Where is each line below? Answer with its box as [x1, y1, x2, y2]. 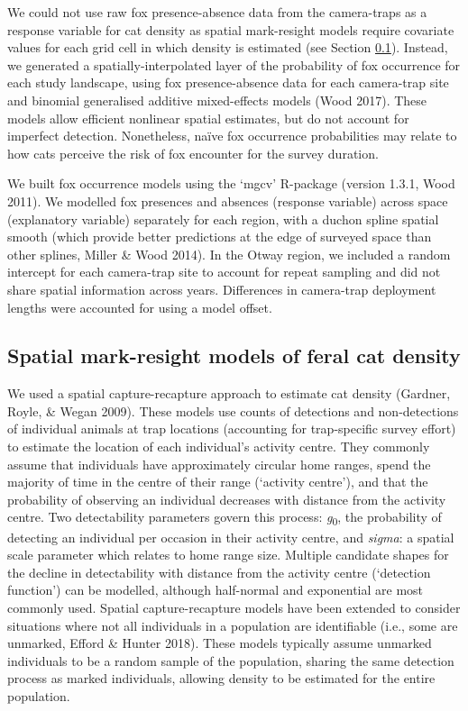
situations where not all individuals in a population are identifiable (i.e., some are [7, 615, 458, 634]
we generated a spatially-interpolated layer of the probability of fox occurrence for [7, 55, 461, 74]
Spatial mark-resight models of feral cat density [7, 342, 461, 369]
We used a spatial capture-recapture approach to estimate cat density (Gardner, [7, 384, 451, 403]
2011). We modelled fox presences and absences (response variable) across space [7, 191, 448, 210]
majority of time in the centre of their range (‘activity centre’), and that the [7, 472, 428, 491]
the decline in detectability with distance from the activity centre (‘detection [7, 562, 431, 581]
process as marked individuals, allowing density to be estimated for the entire [7, 669, 436, 688]
